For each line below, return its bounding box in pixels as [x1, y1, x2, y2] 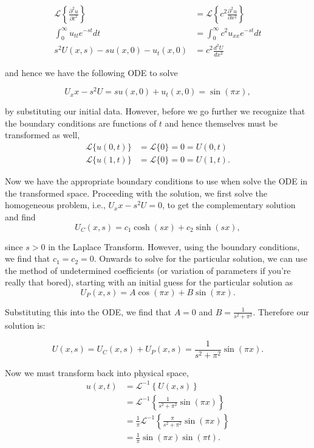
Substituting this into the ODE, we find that [5, 305, 171, 318]
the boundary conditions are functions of [5, 116, 157, 129]
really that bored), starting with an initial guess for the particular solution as [5, 276, 293, 289]
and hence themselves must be [165, 116, 278, 129]
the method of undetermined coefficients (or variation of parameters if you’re [5, 264, 291, 276]
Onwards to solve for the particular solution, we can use [99, 252, 308, 265]
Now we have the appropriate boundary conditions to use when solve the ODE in [5, 175, 308, 187]
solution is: [5, 319, 46, 332]
